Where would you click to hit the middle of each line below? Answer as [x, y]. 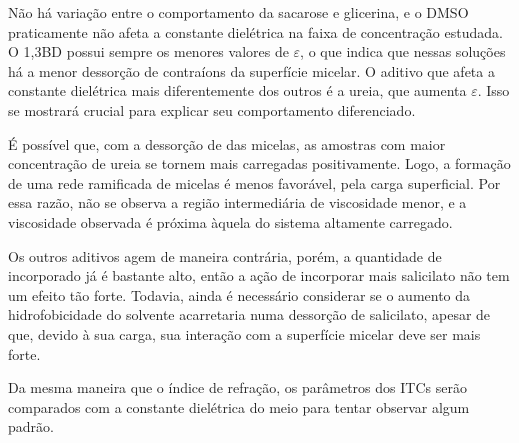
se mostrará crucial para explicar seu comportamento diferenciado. [212, 109]
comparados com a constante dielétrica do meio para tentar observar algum [239, 406]
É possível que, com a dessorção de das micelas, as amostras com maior [227, 143]
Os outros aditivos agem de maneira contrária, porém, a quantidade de [225, 255]
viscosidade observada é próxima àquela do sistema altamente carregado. [230, 221]
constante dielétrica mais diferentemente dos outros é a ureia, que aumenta [237, 90]
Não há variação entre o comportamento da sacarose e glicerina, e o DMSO [238, 12]
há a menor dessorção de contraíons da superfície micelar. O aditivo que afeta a [251, 70]
